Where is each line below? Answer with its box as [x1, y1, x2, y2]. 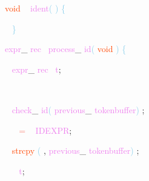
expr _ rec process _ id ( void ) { [5, 42, 127, 55]
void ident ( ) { [5, 2, 66, 14]
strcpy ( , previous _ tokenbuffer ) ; [12, 144, 139, 157]
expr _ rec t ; [12, 62, 61, 75]
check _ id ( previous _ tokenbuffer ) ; [12, 103, 145, 116]
